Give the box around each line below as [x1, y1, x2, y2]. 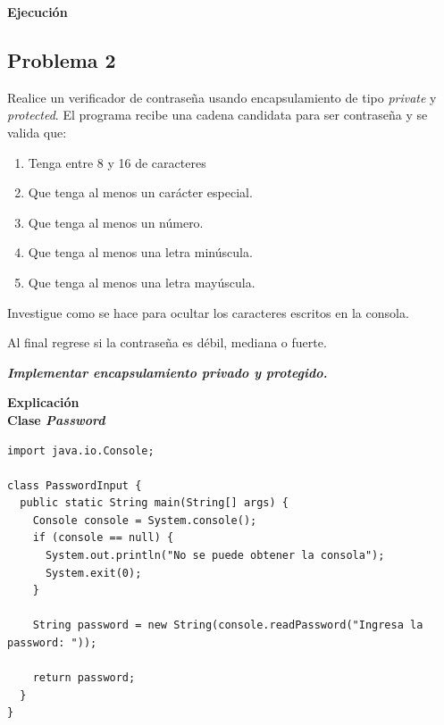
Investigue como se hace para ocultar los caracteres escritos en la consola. [7, 303, 409, 321]
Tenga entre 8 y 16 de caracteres [28, 153, 206, 171]
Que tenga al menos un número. [28, 212, 204, 231]
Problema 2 [7, 46, 116, 73]
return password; [32, 671, 136, 685]
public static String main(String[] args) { [20, 496, 289, 510]
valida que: [7, 122, 67, 141]
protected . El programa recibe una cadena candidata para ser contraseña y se [7, 105, 428, 124]
